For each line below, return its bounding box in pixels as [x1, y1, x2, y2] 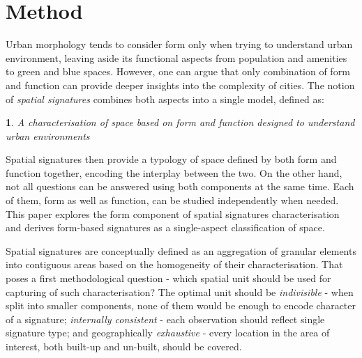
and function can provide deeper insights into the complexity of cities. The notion [6, 77, 355, 92]
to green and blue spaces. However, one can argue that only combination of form [6, 64, 350, 79]
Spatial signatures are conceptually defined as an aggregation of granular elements [6, 243, 356, 258]
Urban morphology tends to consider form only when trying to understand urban [6, 37, 353, 52]
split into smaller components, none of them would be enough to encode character [6, 298, 356, 313]
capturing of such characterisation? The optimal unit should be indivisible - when [6, 284, 354, 299]
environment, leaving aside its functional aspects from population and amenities [6, 50, 347, 65]
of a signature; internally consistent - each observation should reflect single [6, 311, 325, 326]
